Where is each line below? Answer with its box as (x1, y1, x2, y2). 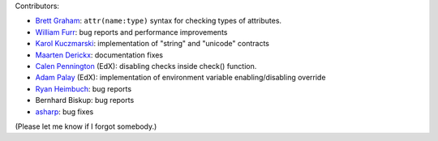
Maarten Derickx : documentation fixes (35, 49, 164, 60)
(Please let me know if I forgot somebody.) (15, 122, 157, 131)
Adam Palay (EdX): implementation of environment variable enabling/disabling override (35, 73, 326, 83)
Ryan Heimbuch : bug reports (35, 83, 132, 93)
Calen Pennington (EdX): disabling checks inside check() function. (35, 61, 257, 70)
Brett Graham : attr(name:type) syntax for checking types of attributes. (35, 16, 282, 26)
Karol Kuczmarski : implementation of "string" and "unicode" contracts (35, 39, 269, 49)
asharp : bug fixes (35, 106, 94, 117)
